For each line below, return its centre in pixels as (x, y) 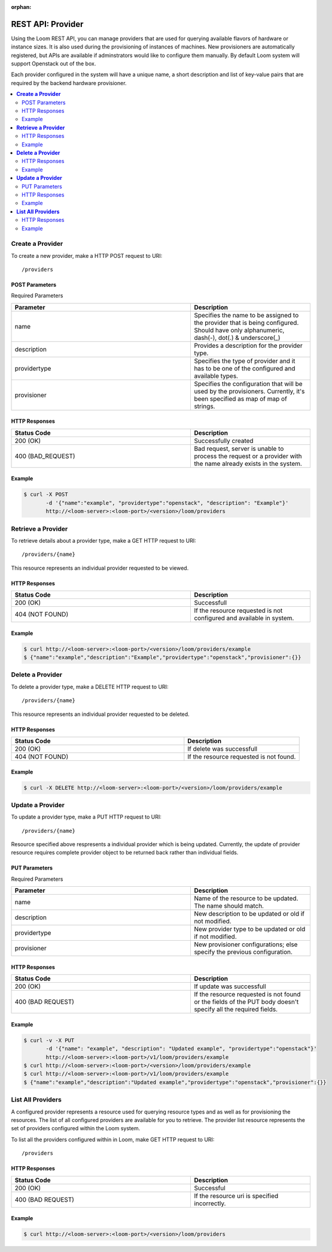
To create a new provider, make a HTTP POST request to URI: (87, 255)
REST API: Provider (47, 24)
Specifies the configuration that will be (248, 384)
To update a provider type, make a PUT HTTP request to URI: (86, 817)
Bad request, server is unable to (239, 449)
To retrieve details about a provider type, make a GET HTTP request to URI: (104, 540)
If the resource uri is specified (236, 1196)
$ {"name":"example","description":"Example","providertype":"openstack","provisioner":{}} (162, 657)
